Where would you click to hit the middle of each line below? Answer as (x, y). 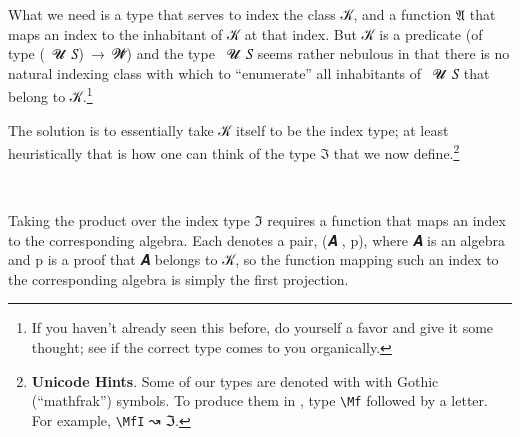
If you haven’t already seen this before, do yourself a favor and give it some (262, 327)
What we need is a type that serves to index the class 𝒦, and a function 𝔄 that (252, 14)
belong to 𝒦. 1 (50, 95)
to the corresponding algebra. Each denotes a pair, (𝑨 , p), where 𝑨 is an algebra (256, 239)
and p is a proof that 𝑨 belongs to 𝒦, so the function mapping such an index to (253, 259)
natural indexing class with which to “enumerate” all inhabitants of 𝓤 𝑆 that (249, 72)
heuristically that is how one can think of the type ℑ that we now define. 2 (234, 151)
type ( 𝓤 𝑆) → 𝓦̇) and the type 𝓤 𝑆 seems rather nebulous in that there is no (259, 53)
